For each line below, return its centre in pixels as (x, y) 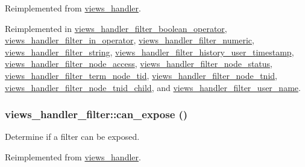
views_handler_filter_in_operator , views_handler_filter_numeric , (130, 40)
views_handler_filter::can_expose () (96, 114)
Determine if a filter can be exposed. (72, 137)
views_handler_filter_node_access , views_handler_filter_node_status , (139, 64)
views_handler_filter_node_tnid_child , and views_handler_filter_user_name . (153, 87)
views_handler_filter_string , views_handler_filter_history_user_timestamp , (149, 52)
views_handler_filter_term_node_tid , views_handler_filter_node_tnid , (141, 75)
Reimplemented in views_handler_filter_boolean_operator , (116, 28)
